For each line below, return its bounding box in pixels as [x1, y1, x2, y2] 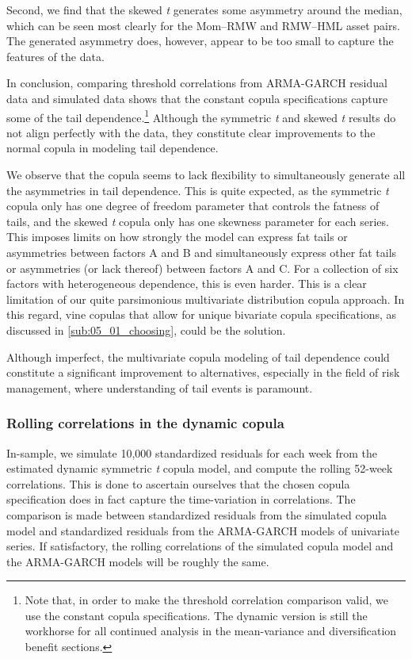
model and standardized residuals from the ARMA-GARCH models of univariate [6, 522, 400, 538]
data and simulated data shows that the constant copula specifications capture [6, 90, 388, 106]
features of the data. [6, 48, 105, 64]
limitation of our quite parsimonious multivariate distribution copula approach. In [6, 290, 405, 307]
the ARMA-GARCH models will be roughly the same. [6, 553, 269, 569]
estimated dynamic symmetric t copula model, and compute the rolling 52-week [6, 460, 393, 477]
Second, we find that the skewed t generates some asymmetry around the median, [6, 2, 402, 17]
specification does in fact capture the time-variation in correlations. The [6, 491, 356, 508]
